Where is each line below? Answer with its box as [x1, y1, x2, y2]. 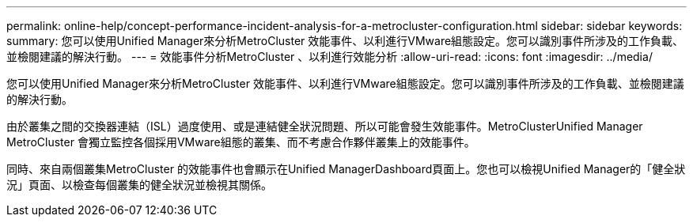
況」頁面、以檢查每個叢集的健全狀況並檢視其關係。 [6, 178, 272, 191]
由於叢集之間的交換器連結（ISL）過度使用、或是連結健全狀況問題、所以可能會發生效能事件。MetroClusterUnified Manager [6, 119, 643, 133]
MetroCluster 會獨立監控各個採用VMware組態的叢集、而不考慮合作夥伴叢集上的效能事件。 [6, 135, 475, 149]
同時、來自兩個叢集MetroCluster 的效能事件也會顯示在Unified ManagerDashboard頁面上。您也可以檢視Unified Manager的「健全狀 [6, 162, 686, 176]
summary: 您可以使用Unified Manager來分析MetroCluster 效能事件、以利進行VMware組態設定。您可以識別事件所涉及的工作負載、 [6, 34, 684, 47]
